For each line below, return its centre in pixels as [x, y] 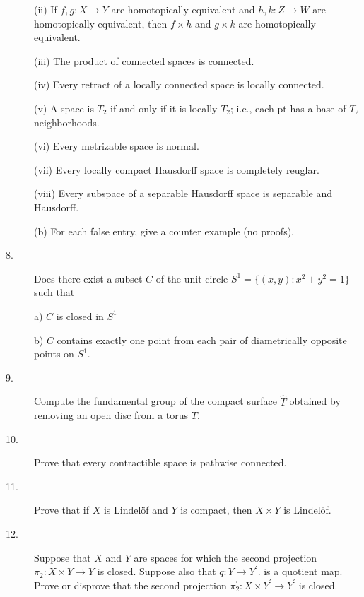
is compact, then [216, 510]
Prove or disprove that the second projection [130, 585]
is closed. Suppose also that [157, 571]
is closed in [80, 315]
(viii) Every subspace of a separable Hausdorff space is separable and [183, 193]
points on [54, 354]
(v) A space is [64, 108]
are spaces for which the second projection [225, 557]
